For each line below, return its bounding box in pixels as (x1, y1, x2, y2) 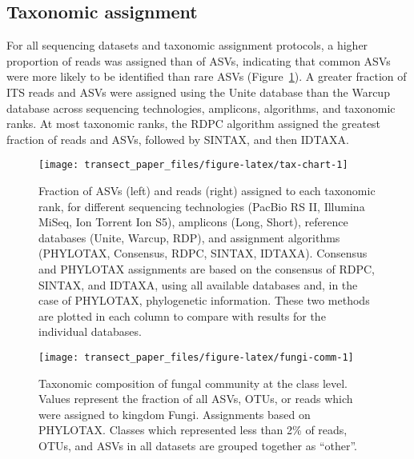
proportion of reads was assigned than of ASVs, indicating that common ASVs (6, 52, 391, 69)
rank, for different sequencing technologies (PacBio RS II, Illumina (38, 198, 365, 214)
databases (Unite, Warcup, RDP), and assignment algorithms (38, 229, 340, 245)
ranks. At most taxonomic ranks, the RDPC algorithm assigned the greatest (6, 115, 381, 132)
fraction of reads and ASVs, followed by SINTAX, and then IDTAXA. (6, 130, 349, 147)
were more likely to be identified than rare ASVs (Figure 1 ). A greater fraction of (6, 68, 407, 85)
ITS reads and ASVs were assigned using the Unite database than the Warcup (6, 83, 390, 100)
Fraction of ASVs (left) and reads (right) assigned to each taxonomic (38, 182, 376, 199)
